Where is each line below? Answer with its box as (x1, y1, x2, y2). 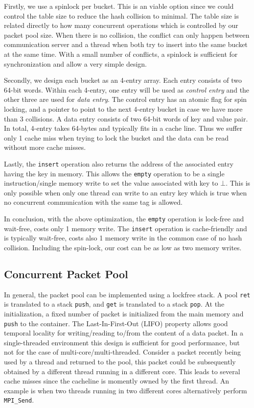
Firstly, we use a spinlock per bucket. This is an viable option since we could (4, 1, 234, 11)
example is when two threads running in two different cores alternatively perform (4, 385, 247, 395)
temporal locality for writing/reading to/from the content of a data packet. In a (4, 328, 244, 338)
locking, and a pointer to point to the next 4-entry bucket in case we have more (4, 103, 243, 114)
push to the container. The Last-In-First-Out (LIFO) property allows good (4, 318, 228, 328)
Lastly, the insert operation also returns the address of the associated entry (4, 158, 233, 168)
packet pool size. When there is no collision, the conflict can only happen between (4, 29, 250, 40)
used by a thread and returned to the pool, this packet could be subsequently (4, 357, 236, 367)
